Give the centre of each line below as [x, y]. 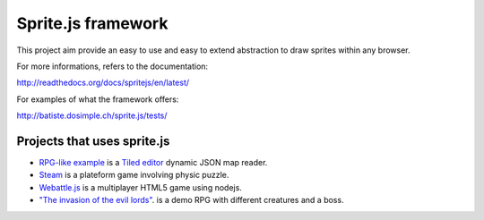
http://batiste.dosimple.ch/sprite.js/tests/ [92, 115]
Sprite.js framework [92, 23]
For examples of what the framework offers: [98, 99]
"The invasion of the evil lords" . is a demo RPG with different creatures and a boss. [191, 200]
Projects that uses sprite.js [93, 141]
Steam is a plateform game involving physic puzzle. [134, 175]
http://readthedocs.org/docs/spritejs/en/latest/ [103, 83]
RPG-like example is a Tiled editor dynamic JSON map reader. [153, 163]
